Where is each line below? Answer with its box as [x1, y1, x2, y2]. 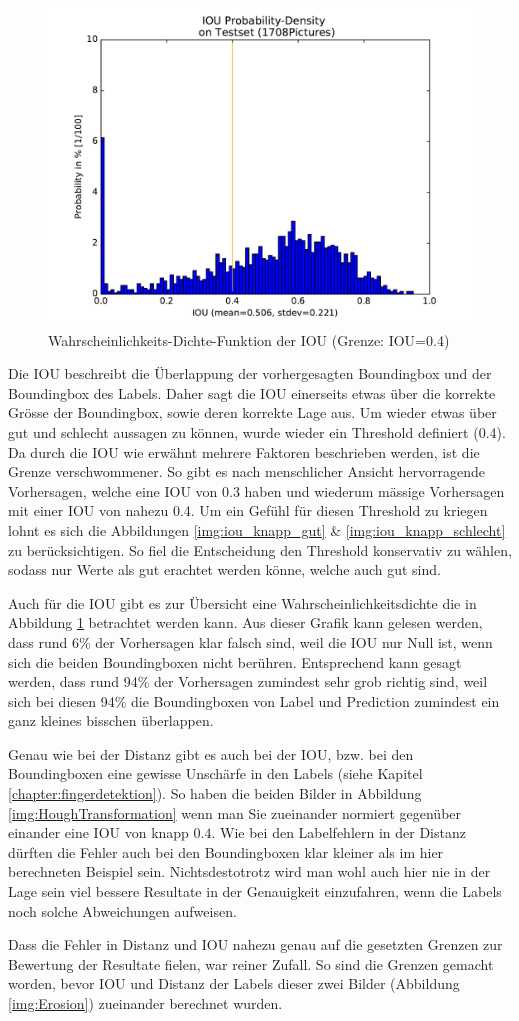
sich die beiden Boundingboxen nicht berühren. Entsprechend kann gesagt [8, 651, 462, 672]
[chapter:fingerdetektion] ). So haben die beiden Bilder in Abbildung [8, 783, 422, 804]
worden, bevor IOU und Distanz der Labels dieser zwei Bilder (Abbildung [8, 973, 460, 994]
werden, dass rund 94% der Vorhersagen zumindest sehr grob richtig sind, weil [8, 671, 488, 692]
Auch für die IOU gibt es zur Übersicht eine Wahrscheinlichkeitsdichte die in [8, 592, 477, 613]
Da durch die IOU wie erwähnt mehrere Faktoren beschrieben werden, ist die [8, 441, 480, 462]
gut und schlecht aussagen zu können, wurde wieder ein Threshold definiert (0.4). [8, 421, 506, 442]
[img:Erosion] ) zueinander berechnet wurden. [8, 993, 283, 1013]
